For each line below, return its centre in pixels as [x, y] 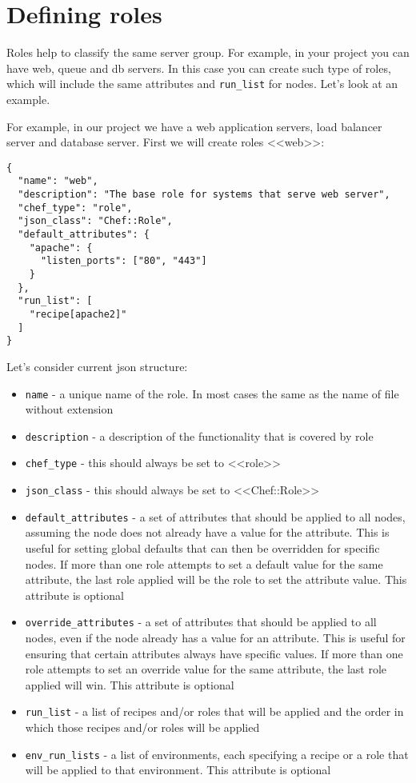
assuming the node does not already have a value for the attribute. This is [207, 532]
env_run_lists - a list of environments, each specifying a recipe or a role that [217, 754]
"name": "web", [58, 181]
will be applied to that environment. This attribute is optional [178, 770]
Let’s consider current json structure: [97, 366]
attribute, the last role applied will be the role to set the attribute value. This [216, 579]
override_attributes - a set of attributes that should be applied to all [201, 622]
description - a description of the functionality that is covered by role [199, 435]
